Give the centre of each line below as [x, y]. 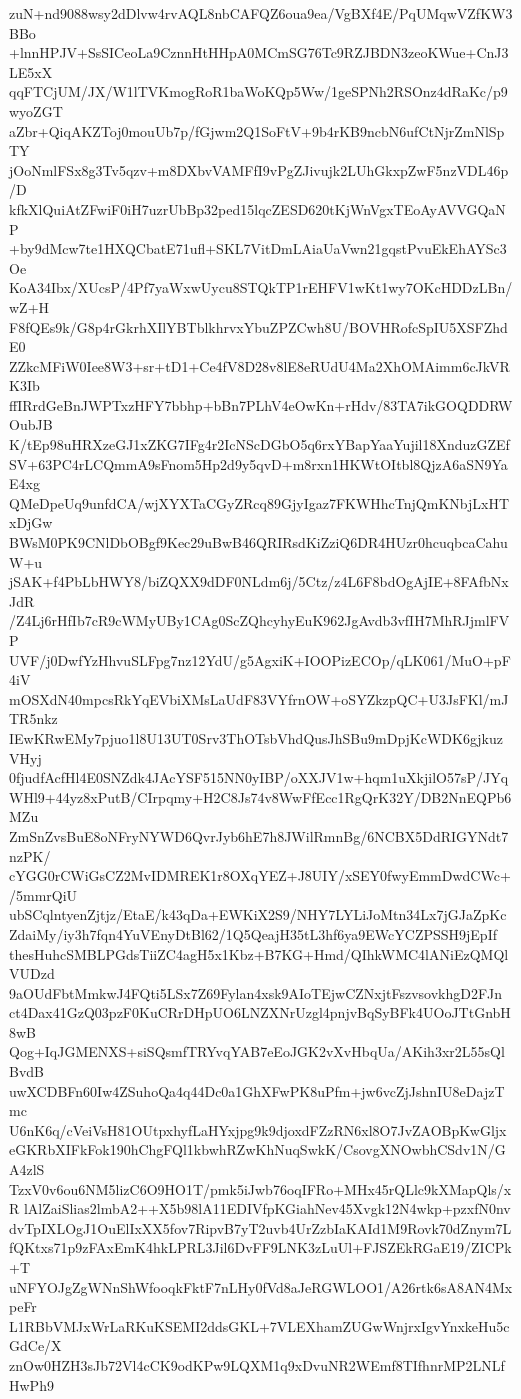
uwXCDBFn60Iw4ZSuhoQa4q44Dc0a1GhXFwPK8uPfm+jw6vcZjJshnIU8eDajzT [257, 1090]
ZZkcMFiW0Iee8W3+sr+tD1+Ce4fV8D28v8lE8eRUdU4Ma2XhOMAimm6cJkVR [259, 365]
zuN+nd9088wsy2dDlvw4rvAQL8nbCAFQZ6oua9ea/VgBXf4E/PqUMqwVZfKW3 [261, 13]
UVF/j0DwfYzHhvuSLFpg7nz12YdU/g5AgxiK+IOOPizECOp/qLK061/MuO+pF [260, 659]
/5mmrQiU [43, 894]
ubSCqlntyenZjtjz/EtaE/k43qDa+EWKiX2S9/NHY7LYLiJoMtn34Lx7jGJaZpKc [258, 914]
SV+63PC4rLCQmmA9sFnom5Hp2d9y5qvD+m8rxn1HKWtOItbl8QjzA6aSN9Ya [258, 463]
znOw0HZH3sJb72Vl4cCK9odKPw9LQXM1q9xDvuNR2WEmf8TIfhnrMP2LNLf [257, 1364]
